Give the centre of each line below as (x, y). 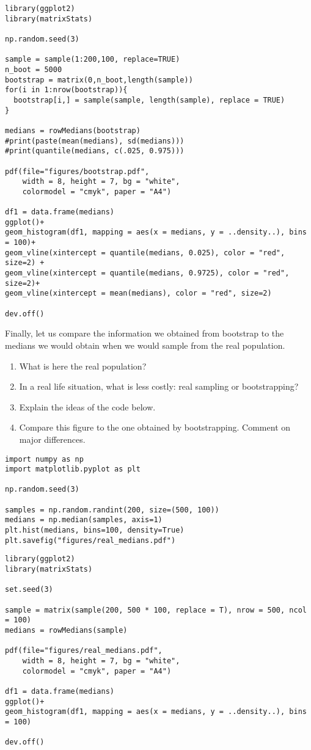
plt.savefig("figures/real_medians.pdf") (90, 540)
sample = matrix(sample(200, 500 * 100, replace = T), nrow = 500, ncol (156, 610)
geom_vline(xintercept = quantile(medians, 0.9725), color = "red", (147, 273)
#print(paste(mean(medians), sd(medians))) (95, 141)
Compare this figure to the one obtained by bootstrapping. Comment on (155, 427)
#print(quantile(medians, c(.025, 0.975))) (95, 151)
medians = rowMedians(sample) (66, 630)
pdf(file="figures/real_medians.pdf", (84, 651)
